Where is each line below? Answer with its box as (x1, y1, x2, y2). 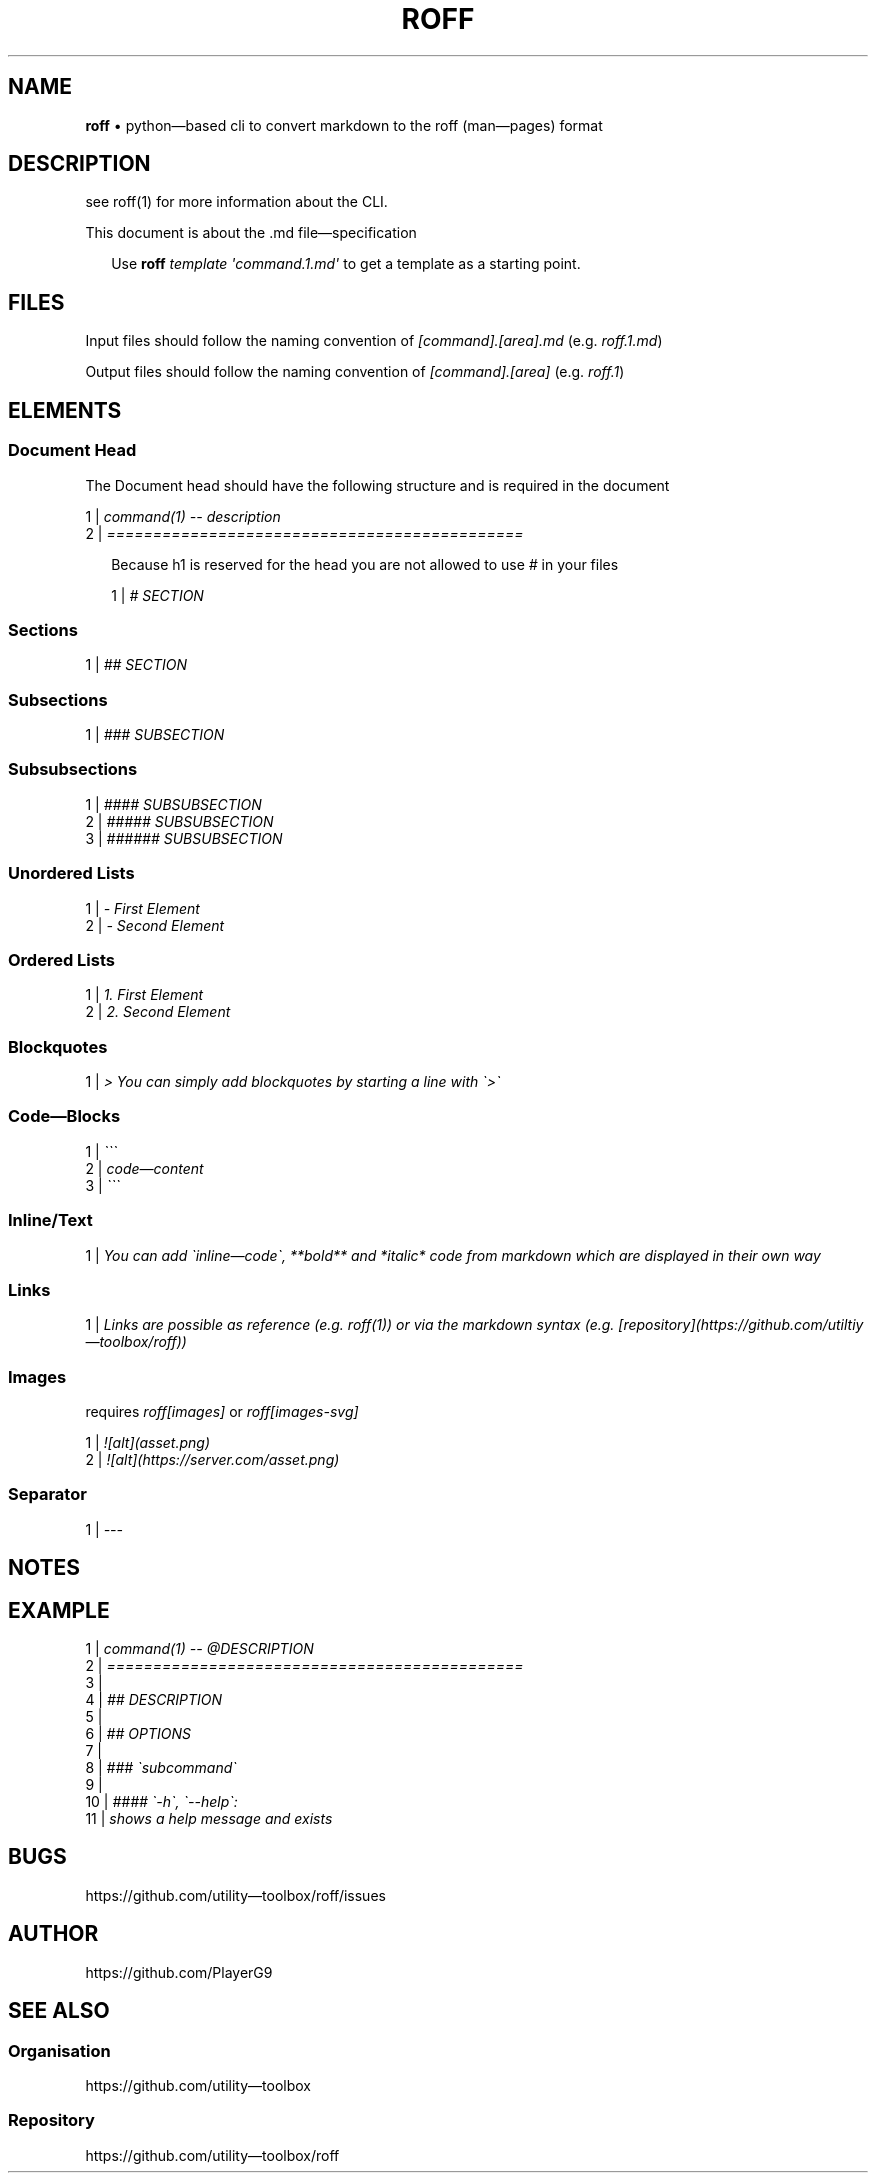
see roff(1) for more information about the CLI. (85, 193, 388, 211)
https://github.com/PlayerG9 (85, 1963, 273, 1981)
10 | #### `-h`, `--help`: (85, 1793, 238, 1811)
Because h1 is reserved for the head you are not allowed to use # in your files (111, 555, 619, 573)
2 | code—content (85, 1159, 204, 1177)
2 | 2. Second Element (85, 1003, 231, 1021)
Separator (8, 1484, 87, 1505)
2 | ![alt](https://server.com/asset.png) (85, 1451, 340, 1468)
